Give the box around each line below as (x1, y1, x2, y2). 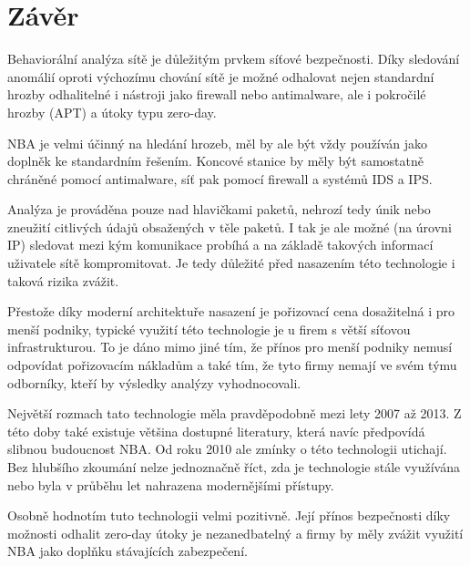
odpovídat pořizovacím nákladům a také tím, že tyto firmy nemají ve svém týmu (7, 355, 457, 375)
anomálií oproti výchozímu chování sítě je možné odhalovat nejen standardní (7, 67, 434, 86)
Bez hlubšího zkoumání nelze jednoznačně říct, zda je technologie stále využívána (7, 458, 460, 476)
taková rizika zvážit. (7, 271, 119, 290)
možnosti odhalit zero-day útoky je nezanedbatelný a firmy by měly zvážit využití (7, 523, 464, 542)
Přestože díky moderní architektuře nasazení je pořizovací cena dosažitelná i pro (7, 302, 455, 321)
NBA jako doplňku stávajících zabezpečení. (7, 541, 248, 561)
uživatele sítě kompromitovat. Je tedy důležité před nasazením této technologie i (7, 253, 455, 273)
